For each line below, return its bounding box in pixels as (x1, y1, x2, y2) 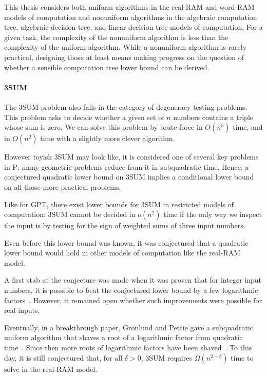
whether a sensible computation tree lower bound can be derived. (4, 62, 209, 72)
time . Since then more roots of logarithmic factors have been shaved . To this (4, 342, 252, 353)
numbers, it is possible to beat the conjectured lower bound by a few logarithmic (4, 285, 258, 295)
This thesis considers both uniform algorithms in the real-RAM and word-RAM (4, 2, 255, 12)
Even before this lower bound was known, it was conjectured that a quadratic (4, 237, 249, 248)
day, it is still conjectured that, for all (4, 352, 123, 363)
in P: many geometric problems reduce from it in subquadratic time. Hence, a (4, 161, 249, 172)
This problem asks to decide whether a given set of (4, 111, 164, 122)
